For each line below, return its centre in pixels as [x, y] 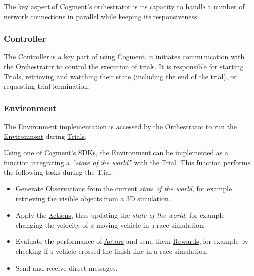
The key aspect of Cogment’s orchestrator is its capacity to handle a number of [124, 6]
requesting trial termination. [47, 86]
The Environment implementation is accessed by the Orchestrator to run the [121, 126]
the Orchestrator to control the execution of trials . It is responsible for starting [124, 66]
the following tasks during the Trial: [59, 172]
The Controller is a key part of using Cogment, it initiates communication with [124, 57]
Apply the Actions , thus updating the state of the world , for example [120, 215]
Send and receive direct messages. [67, 267]
